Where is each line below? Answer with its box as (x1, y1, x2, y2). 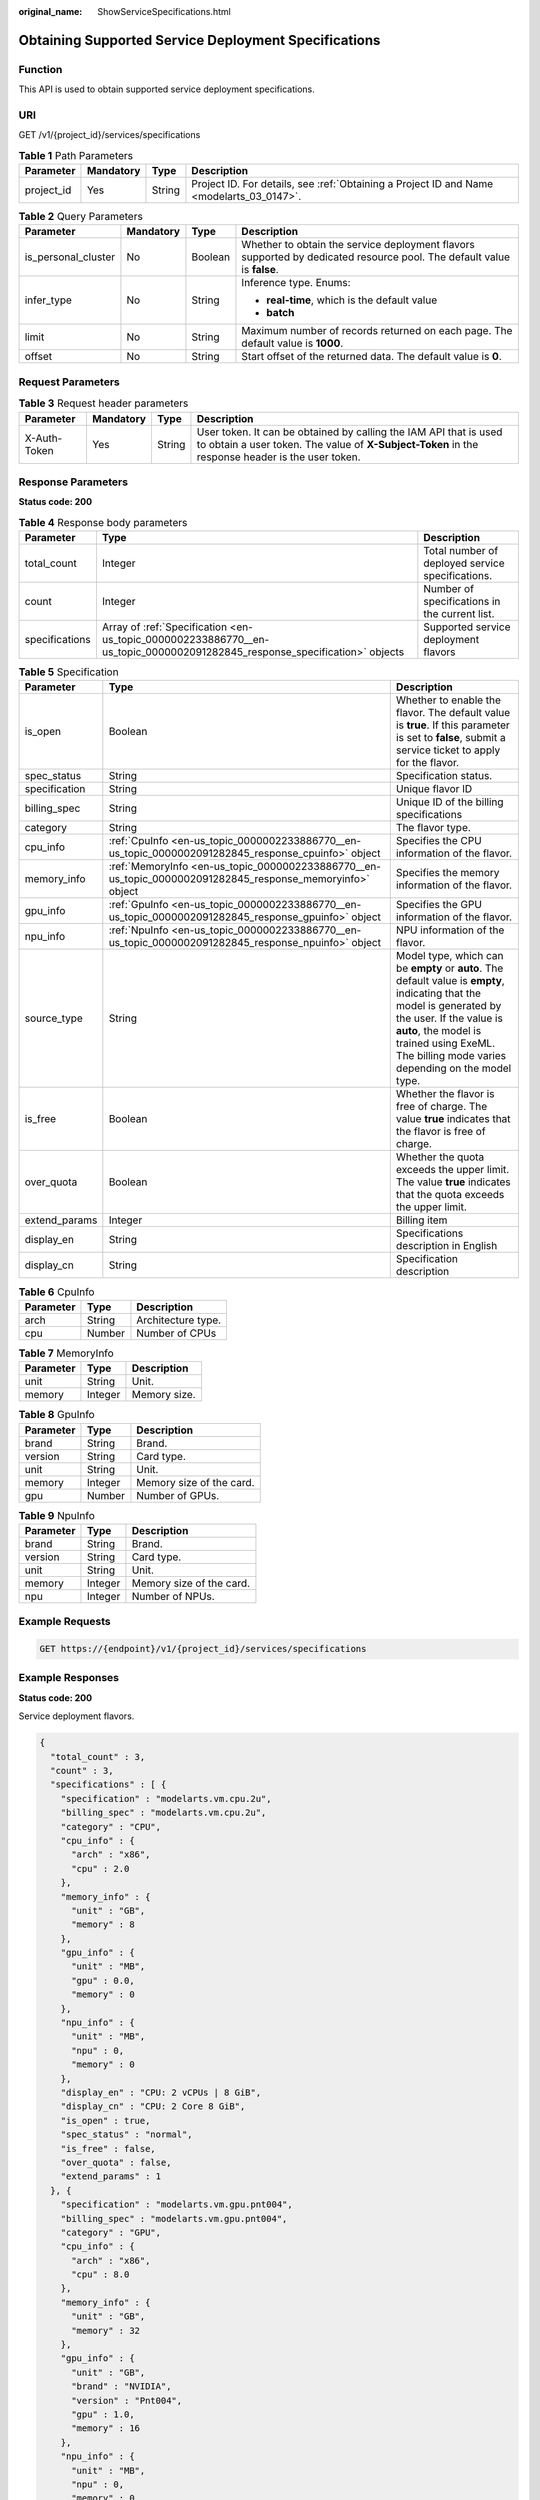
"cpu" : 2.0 (71, 1863, 130, 1874)
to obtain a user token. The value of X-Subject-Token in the (196, 437, 479, 451)
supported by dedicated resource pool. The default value (241, 250, 510, 264)
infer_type (24, 293, 72, 307)
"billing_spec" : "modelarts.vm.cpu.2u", (60, 1807, 267, 1819)
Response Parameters (18, 475, 129, 489)
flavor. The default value (395, 706, 511, 720)
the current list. (423, 607, 495, 621)
